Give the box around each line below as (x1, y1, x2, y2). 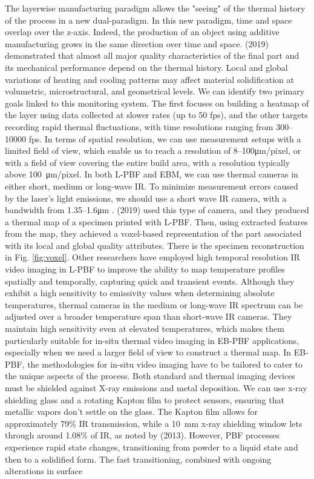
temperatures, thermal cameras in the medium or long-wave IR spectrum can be (5, 298, 303, 311)
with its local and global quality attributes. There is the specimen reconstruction (5, 239, 304, 251)
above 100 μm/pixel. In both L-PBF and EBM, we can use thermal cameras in (5, 168, 298, 180)
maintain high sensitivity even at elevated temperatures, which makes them (5, 322, 284, 335)
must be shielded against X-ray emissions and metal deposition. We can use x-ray (5, 382, 307, 394)
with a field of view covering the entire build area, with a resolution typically (5, 156, 290, 168)
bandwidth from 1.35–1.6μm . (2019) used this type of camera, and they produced (5, 203, 309, 216)
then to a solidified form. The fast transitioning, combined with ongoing (5, 452, 272, 465)
